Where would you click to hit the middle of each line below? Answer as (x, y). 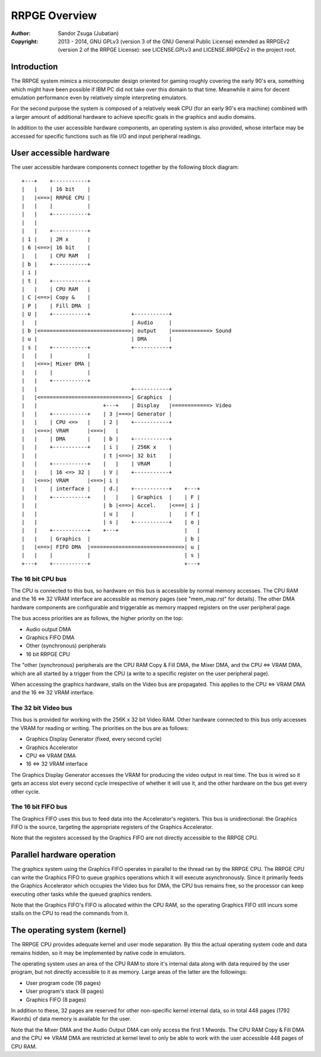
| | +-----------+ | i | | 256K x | (97, 447)
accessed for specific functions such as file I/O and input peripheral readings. (106, 136)
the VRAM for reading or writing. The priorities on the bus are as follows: (100, 728)
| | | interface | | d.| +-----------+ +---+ (111, 489)
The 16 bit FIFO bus (39, 807)
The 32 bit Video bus (42, 708)
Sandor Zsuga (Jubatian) (88, 33)
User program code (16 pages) (63, 983)
